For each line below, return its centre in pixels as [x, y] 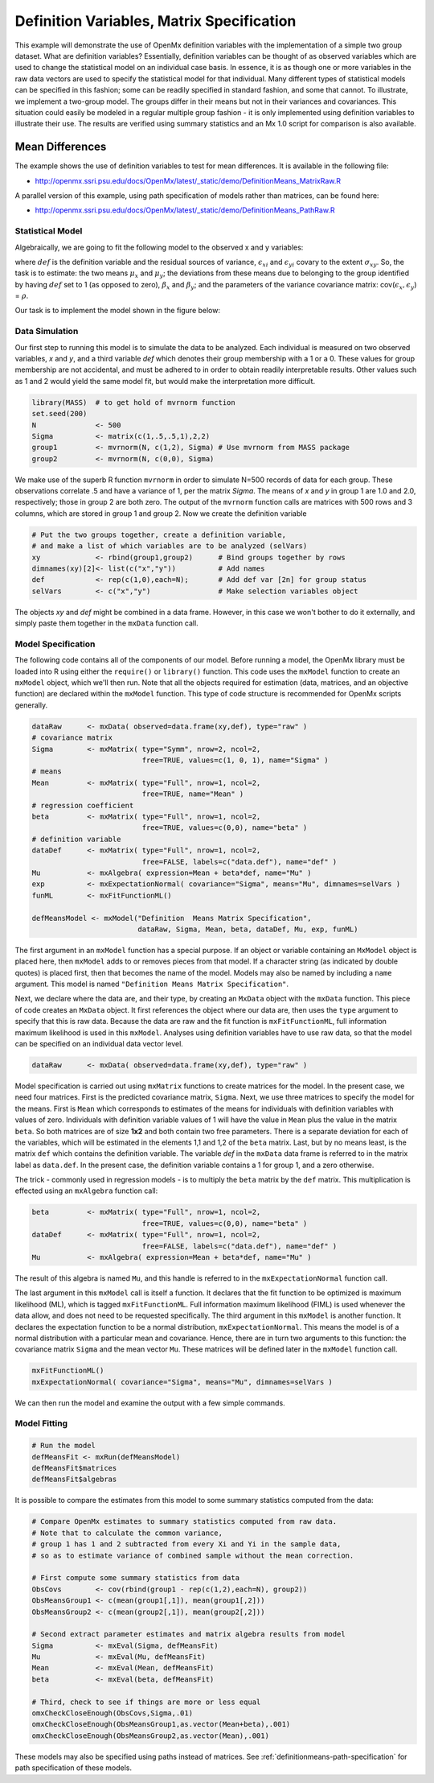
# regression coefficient [83, 805]
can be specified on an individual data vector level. [99, 1044]
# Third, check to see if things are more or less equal [146, 1702]
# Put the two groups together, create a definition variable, [159, 534]
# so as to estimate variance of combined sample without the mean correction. [193, 1555]
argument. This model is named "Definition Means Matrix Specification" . [152, 984]
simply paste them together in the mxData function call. [106, 623]
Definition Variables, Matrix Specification [156, 21]
